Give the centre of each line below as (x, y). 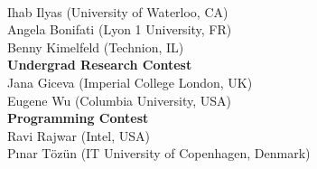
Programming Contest (78, 118)
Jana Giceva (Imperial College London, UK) (130, 82)
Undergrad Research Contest (100, 65)
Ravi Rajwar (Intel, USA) (79, 135)
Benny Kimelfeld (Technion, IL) (96, 47)
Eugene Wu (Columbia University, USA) (120, 100)
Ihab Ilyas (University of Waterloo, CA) (118, 11)
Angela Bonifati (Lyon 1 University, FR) (120, 29)
